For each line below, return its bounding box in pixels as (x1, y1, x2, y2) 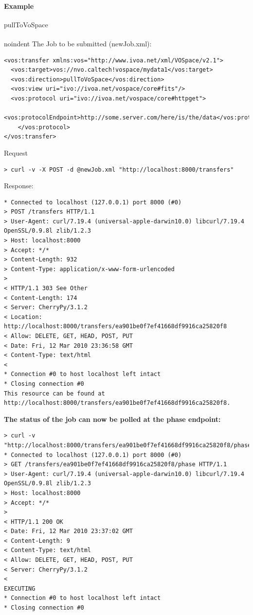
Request (4, 147, 28, 158)
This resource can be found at (4, 390, 105, 397)
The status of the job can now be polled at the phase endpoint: (4, 414, 221, 424)
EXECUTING (4, 585, 36, 592)
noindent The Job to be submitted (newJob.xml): (4, 38, 152, 48)
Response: (4, 180, 34, 191)
